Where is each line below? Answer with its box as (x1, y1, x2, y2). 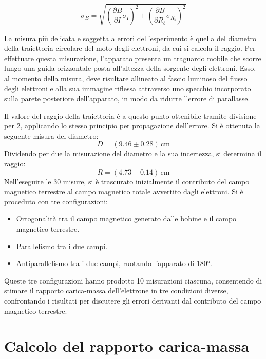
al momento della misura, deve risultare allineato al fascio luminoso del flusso (4, 72, 248, 83)
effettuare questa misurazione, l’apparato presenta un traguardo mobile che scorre (4, 52, 261, 63)
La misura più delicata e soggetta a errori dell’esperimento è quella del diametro (4, 32, 257, 43)
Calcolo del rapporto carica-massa (4, 335, 250, 356)
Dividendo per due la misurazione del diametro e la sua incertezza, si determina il (4, 148, 262, 159)
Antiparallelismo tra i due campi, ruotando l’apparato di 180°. (16, 258, 213, 269)
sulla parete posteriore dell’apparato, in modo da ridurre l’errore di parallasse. (4, 93, 250, 104)
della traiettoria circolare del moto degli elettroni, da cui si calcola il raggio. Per (4, 43, 256, 53)
